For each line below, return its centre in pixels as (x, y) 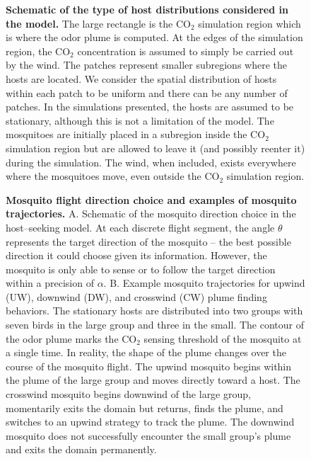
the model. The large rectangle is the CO (98, 23)
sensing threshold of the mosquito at (223, 338)
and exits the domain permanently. (81, 449)
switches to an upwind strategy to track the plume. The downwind (150, 422)
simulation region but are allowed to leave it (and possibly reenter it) (155, 148)
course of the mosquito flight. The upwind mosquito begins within (149, 366)
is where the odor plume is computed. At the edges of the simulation (154, 37)
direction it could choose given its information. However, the (136, 255)
